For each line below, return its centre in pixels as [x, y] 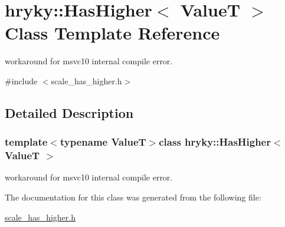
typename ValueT [103, 142]
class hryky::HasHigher [215, 142]
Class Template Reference [112, 33]
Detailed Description [69, 112]
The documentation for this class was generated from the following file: [133, 197]
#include [21, 80]
